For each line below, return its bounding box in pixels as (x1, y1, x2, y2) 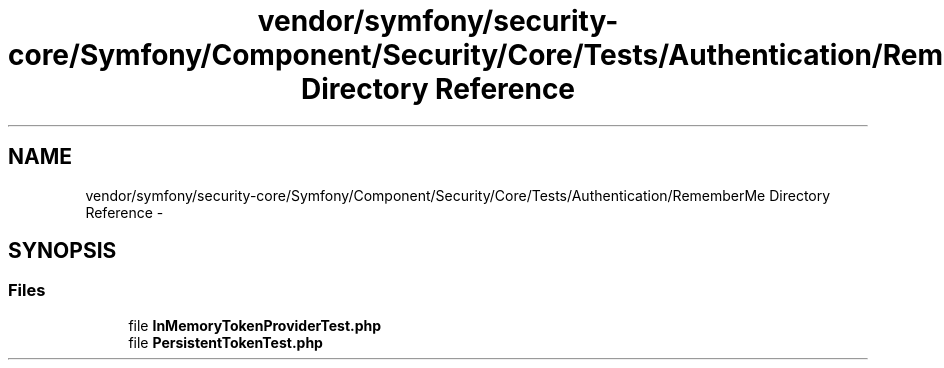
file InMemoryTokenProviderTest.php (128, 316, 382, 334)
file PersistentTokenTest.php (128, 333, 323, 351)
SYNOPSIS (8, 238, 117, 264)
